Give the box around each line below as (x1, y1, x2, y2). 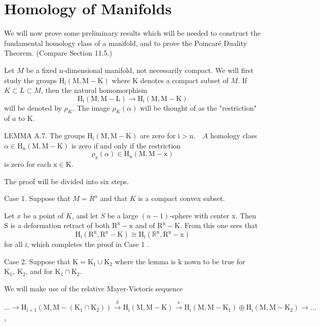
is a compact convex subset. (138, 193, 225, 204)
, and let (71, 210, 99, 220)
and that (100, 193, 128, 204)
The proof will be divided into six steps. (4, 175, 129, 186)
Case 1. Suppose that (4, 193, 70, 204)
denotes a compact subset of (140, 74, 229, 85)
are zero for (140, 130, 176, 141)
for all (4, 239, 23, 249)
